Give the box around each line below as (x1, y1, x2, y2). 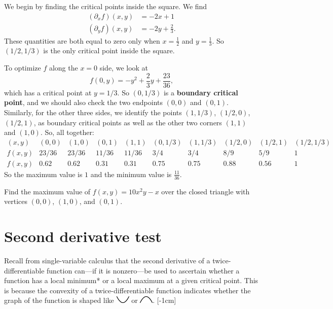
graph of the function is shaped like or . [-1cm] (4, 295, 176, 305)
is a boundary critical (163, 87, 238, 97)
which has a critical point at (4, 87, 92, 97)
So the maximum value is (4, 168, 83, 179)
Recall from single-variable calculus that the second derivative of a (4, 255, 210, 265)
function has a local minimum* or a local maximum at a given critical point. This (4, 275, 258, 286)
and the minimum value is (90, 168, 172, 179)
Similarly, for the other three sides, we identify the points (4, 107, 182, 117)
